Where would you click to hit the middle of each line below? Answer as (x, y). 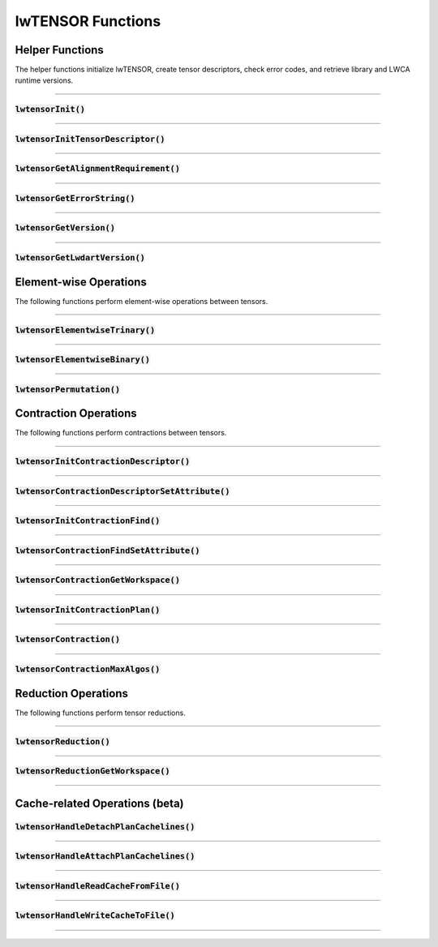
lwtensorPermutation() (68, 389)
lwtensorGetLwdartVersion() (80, 258)
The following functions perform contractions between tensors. (121, 433)
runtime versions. (44, 80)
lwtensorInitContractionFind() (88, 521)
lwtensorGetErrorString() (75, 198)
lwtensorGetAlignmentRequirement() (98, 169)
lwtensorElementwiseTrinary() (85, 330)
